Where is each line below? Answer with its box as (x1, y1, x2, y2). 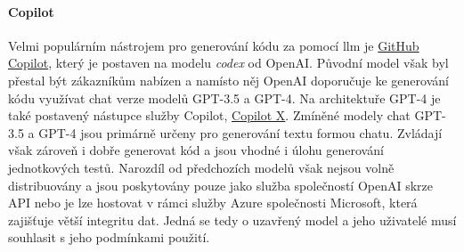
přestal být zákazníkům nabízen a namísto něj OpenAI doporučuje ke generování (8, 70, 449, 89)
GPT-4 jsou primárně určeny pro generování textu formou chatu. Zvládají (38, 123, 443, 142)
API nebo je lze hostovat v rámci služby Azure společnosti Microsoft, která (8, 193, 418, 212)
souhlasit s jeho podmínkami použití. (8, 228, 210, 247)
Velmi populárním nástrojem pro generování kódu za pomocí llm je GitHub (8, 36, 419, 54)
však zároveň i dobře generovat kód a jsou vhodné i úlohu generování (8, 141, 384, 159)
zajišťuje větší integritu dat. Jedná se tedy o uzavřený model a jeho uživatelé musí (8, 210, 457, 229)
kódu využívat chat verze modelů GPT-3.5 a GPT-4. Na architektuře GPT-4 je (8, 88, 441, 107)
